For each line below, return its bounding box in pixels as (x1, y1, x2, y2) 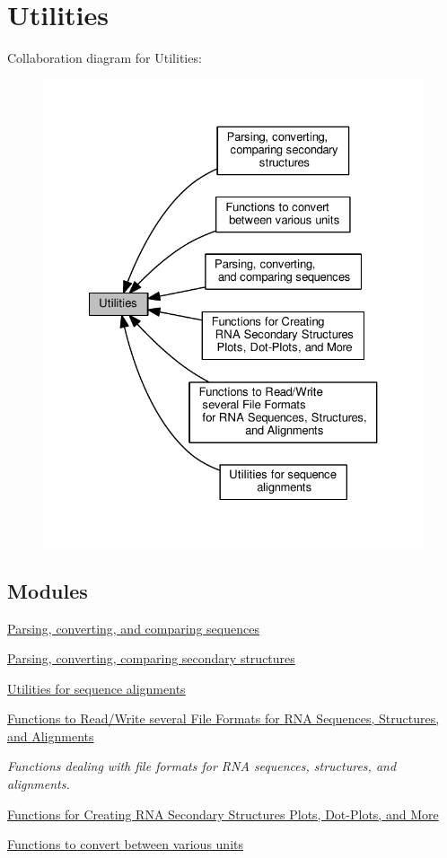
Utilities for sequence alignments (7, 679, 186, 697)
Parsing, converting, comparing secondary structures (7, 649, 295, 668)
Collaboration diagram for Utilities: (7, 48, 202, 67)
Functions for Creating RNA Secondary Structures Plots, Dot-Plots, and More (7, 804, 439, 823)
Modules (7, 576, 88, 604)
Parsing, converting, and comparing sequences (7, 618, 259, 637)
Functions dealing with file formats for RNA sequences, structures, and (7, 757, 397, 775)
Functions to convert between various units (7, 835, 244, 854)
